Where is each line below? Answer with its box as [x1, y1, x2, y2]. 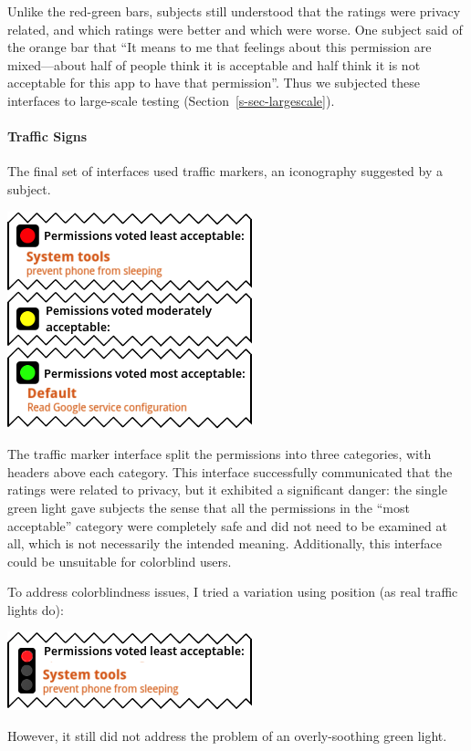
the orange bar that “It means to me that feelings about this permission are [7, 37, 432, 57]
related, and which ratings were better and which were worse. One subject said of [7, 19, 463, 38]
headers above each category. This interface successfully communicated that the [7, 462, 453, 481]
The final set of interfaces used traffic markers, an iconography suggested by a [7, 162, 444, 181]
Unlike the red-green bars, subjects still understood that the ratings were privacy [7, 2, 461, 20]
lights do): [7, 600, 64, 619]
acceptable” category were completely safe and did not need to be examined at [7, 516, 447, 535]
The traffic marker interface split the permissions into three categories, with [7, 444, 432, 464]
